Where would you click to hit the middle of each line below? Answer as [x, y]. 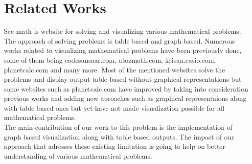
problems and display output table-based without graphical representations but [123, 79]
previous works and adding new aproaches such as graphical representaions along [125, 98]
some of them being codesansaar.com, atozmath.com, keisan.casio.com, [110, 59]
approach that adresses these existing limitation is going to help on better [115, 146]
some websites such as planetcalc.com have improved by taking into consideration [126, 88]
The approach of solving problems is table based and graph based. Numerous [119, 40]
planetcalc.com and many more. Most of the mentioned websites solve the [115, 69]
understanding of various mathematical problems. [78, 155]
